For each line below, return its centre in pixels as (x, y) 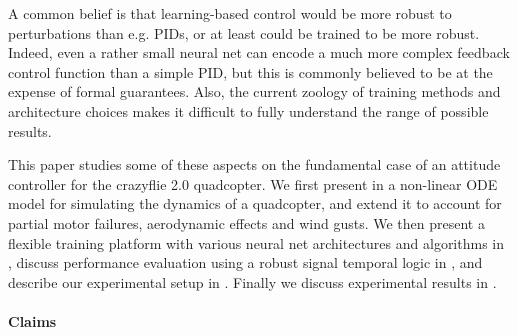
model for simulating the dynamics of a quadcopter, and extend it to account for (255, 203)
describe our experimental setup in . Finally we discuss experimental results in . (252, 281)
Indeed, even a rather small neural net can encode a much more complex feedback (259, 52)
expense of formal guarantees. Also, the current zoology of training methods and (254, 91)
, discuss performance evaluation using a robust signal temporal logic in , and (245, 262)
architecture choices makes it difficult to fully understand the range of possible (248, 110)
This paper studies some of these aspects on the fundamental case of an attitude (254, 164)
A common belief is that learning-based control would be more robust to (230, 13)
